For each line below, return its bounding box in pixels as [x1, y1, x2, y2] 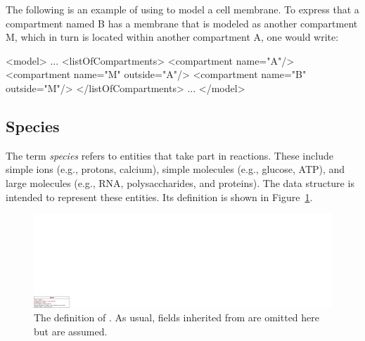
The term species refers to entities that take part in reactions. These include [6, 148, 333, 162]
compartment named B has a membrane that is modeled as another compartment [6, 15, 358, 30]
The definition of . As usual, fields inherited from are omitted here [34, 310, 320, 325]
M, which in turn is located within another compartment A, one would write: [6, 30, 339, 44]
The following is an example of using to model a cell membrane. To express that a [6, 2, 359, 16]
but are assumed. [34, 324, 108, 339]
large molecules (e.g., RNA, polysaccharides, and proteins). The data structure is [6, 175, 354, 190]
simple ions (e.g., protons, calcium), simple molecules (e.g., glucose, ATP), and [6, 162, 345, 176]
